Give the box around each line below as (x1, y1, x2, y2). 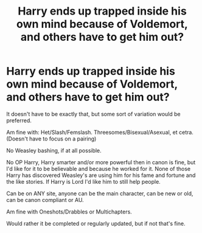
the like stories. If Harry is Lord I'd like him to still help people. (6, 178, 161, 185)
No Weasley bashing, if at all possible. (6, 147, 102, 154)
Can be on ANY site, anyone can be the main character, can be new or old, (6, 190, 193, 197)
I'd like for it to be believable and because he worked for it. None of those (6, 165, 190, 172)
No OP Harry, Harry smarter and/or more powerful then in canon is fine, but (6, 158, 196, 165)
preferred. (6, 117, 32, 124)
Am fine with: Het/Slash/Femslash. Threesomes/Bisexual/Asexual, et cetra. (6, 128, 193, 136)
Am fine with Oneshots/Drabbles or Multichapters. (6, 208, 132, 215)
